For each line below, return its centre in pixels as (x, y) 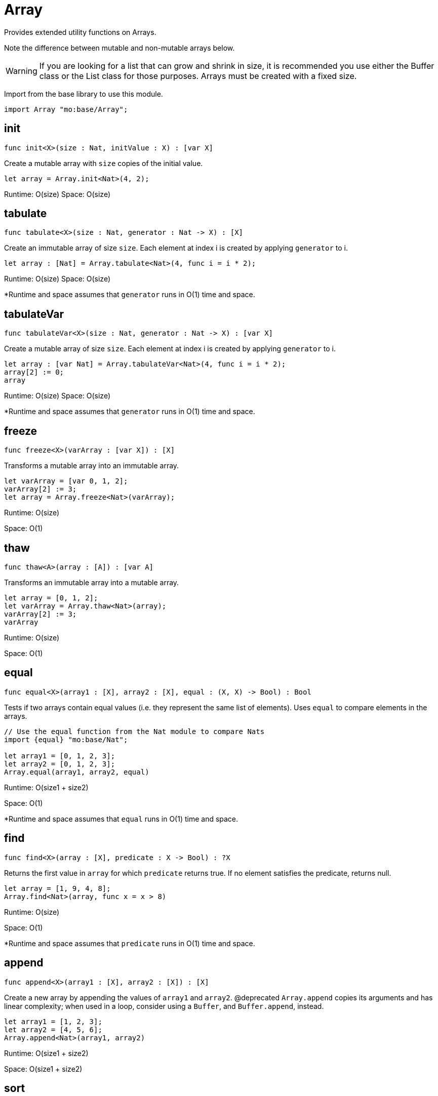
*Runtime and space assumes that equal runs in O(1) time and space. (121, 819)
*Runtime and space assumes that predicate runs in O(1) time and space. (130, 943)
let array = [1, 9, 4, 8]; (57, 888)
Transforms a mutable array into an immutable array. (92, 466)
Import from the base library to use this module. (84, 94)
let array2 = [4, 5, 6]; (53, 1029)
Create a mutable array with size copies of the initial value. (104, 163)
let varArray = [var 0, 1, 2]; (66, 481)
